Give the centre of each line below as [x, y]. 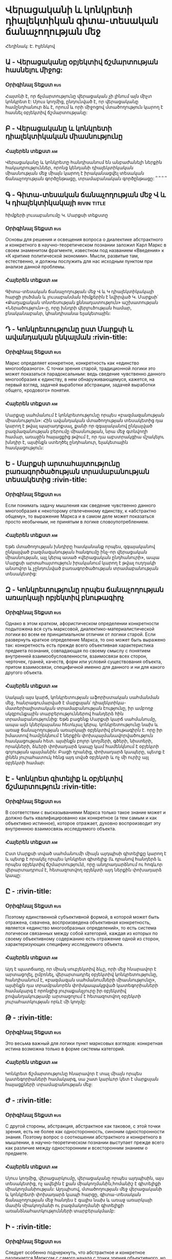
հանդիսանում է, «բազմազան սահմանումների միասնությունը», [81, 980]
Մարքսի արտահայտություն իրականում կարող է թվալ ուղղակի [81, 563]
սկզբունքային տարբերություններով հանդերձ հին [64, 713]
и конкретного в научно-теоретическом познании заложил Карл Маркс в [86, 245]
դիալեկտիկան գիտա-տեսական [82, 21]
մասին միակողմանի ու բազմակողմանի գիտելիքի [64, 1205]
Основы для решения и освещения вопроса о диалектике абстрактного [84, 240]
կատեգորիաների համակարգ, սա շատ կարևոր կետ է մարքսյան [82, 1079]
